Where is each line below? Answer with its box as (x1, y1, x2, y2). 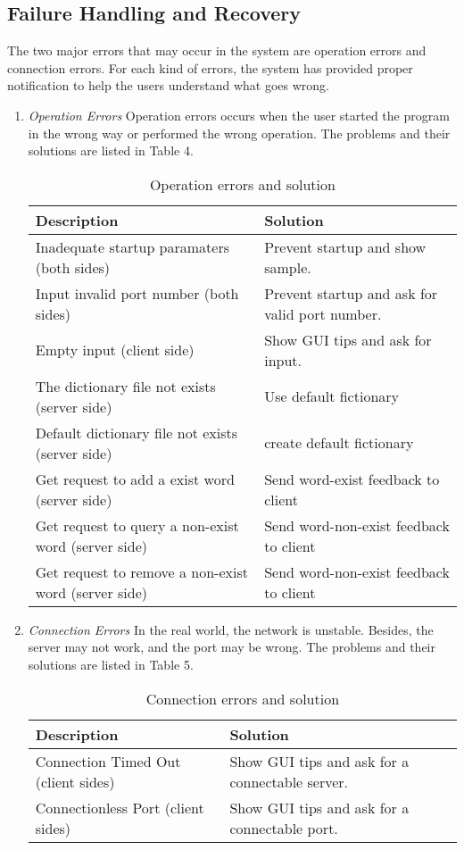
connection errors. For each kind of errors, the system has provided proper (7, 58, 413, 77)
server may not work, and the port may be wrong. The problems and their (28, 637, 435, 656)
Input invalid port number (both (35, 282, 239, 304)
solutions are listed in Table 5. (28, 654, 194, 673)
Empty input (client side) (35, 339, 195, 361)
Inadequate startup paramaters (35, 236, 230, 257)
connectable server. (229, 771, 349, 792)
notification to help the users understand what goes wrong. (7, 76, 329, 95)
